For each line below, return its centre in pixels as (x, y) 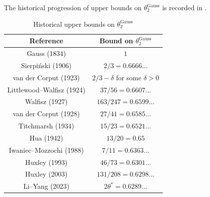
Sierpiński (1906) (46, 65)
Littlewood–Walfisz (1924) (47, 89)
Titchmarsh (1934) (47, 126)
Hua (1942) (46, 137)
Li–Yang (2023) (46, 186)
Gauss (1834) (46, 53)
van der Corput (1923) (46, 77)
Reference (46, 41)
